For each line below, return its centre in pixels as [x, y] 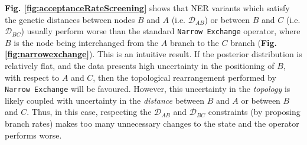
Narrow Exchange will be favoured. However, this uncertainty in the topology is [148, 89]
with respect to [32, 77]
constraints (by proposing [254, 112]
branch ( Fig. [254, 42]
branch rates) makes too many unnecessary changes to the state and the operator [152, 123]
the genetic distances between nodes [70, 19]
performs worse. [33, 135]
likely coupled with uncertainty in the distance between [105, 100]
